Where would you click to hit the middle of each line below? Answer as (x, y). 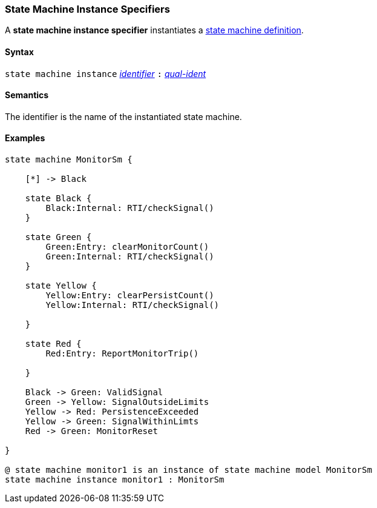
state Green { (58, 237)
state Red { (53, 344)
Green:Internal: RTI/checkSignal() (130, 257)
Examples (25, 138)
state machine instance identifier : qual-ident (106, 73)
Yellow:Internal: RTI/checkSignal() (133, 305)
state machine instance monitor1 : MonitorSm (115, 480)
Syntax (19, 52)
